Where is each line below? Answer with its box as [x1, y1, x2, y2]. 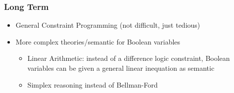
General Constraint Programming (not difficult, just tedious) [15, 20, 200, 30]
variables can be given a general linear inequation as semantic [27, 63, 215, 73]
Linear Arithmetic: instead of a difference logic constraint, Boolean [27, 53, 230, 63]
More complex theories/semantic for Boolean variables [15, 36, 181, 46]
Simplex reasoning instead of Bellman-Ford [27, 79, 158, 90]
